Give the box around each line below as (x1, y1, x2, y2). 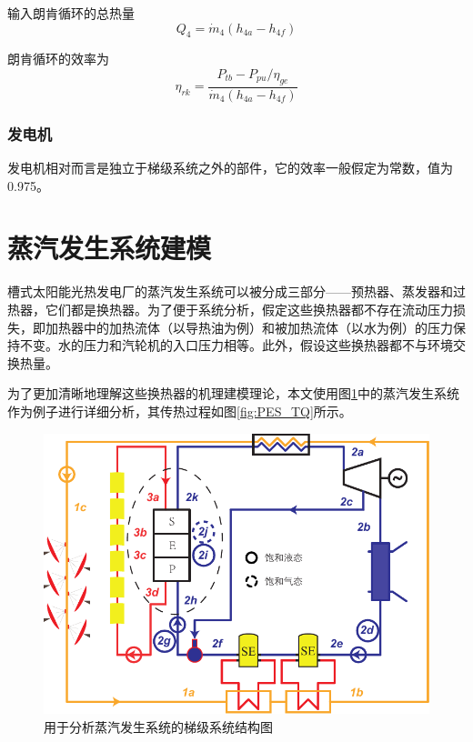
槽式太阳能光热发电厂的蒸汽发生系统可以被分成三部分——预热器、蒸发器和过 (7, 282, 466, 301)
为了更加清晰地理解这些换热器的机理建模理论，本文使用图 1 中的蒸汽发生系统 (7, 384, 459, 403)
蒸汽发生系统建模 (7, 229, 212, 266)
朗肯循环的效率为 (7, 49, 109, 68)
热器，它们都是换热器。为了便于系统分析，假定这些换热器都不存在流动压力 (7, 299, 453, 318)
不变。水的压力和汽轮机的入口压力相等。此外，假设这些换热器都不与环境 (19, 336, 453, 355)
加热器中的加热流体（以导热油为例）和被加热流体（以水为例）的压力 (45, 317, 453, 336)
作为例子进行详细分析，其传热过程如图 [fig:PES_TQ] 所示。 (7, 401, 352, 420)
